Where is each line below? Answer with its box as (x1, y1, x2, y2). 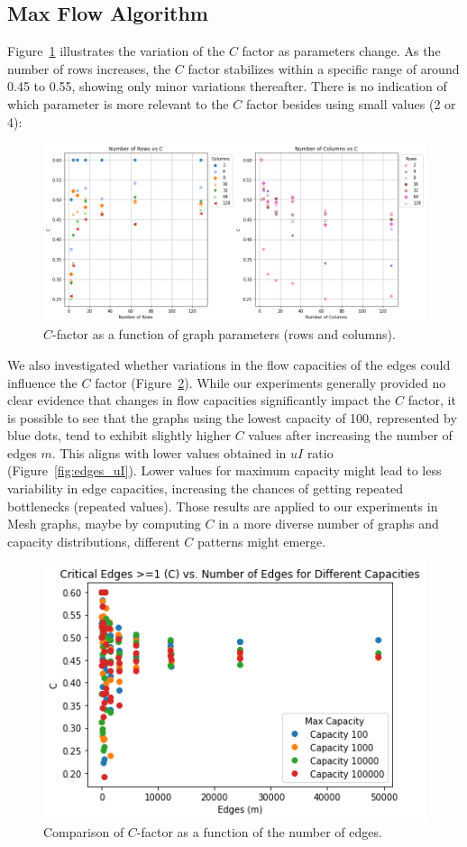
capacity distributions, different (7, 531, 180, 550)
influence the (7, 373, 78, 391)
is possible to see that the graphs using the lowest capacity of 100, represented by (7, 408, 457, 427)
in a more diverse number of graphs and (218, 514, 439, 533)
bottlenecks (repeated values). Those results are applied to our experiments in (7, 496, 438, 515)
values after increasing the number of (248, 426, 453, 445)
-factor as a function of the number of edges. (136, 823, 382, 842)
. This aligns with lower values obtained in (51, 443, 287, 462)
